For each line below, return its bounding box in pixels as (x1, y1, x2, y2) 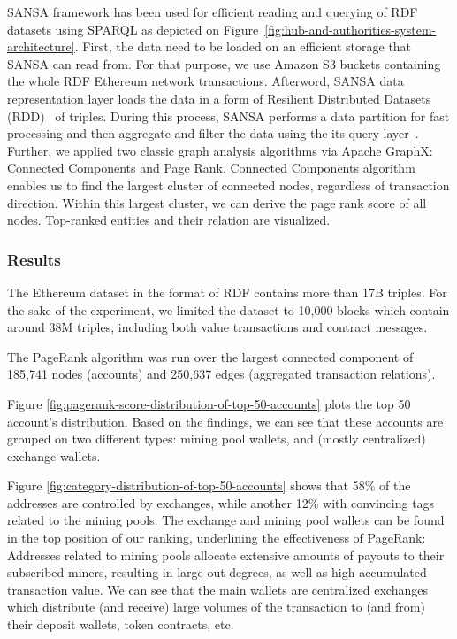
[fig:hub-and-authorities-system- (264, 19, 437, 38)
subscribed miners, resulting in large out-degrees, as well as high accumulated (7, 563, 427, 581)
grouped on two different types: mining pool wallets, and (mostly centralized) (7, 429, 426, 448)
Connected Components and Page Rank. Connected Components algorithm (7, 158, 415, 177)
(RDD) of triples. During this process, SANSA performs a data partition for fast (7, 106, 450, 125)
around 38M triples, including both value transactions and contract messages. (7, 318, 428, 336)
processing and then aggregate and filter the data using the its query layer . (7, 124, 419, 142)
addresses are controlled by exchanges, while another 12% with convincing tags (7, 493, 435, 512)
